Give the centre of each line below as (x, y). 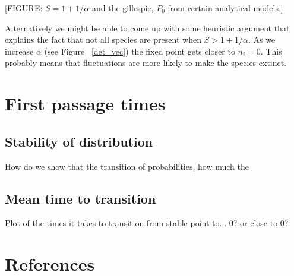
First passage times (85, 104)
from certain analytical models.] (225, 8)
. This (271, 51)
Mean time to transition (80, 198)
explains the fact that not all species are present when (103, 39)
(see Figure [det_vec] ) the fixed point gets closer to (140, 51)
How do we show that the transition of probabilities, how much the (127, 166)
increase (19, 51)
